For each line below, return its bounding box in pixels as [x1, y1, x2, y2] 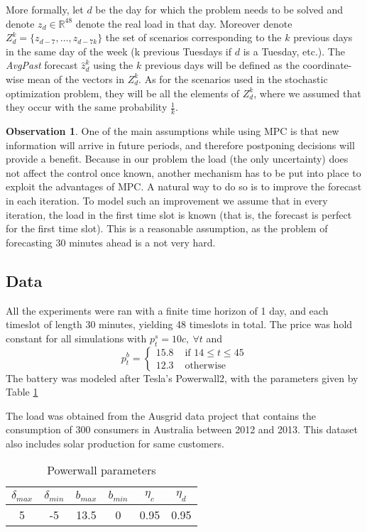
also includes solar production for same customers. [6, 435, 224, 450]
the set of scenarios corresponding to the [105, 30, 282, 45]
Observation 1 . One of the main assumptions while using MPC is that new [6, 123, 339, 138]
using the [93, 58, 133, 72]
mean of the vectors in [27, 71, 124, 86]
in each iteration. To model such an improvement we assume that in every [6, 192, 328, 207]
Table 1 [6, 384, 38, 399]
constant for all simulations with [6, 330, 147, 345]
